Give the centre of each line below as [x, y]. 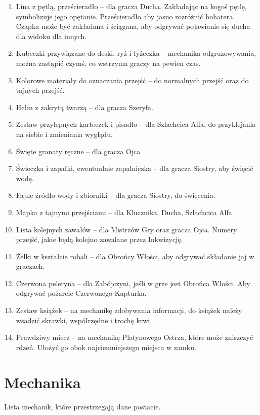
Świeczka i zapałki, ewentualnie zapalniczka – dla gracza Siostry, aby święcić [135, 168]
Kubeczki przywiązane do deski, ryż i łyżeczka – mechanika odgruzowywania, [136, 53]
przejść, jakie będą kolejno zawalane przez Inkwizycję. [99, 239]
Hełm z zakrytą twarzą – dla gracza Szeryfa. [85, 107]
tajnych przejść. [40, 90]
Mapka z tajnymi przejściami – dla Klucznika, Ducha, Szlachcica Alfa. [125, 212]
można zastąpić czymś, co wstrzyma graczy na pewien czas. [108, 63]
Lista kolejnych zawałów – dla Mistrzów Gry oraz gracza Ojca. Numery [126, 229]
